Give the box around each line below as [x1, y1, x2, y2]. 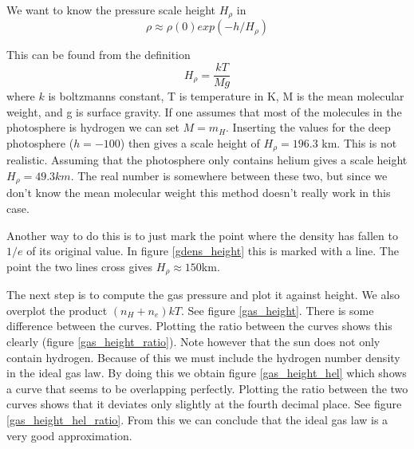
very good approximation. [6, 427, 132, 443]
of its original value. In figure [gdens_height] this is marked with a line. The [26, 242, 399, 259]
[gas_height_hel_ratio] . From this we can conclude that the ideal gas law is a [6, 411, 388, 427]
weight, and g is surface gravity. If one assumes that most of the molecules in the [6, 103, 402, 120]
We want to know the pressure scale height [6, 2, 215, 18]
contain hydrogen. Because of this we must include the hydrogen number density [6, 349, 400, 365]
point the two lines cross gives [6, 258, 153, 274]
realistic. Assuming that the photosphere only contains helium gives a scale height [6, 152, 408, 168]
